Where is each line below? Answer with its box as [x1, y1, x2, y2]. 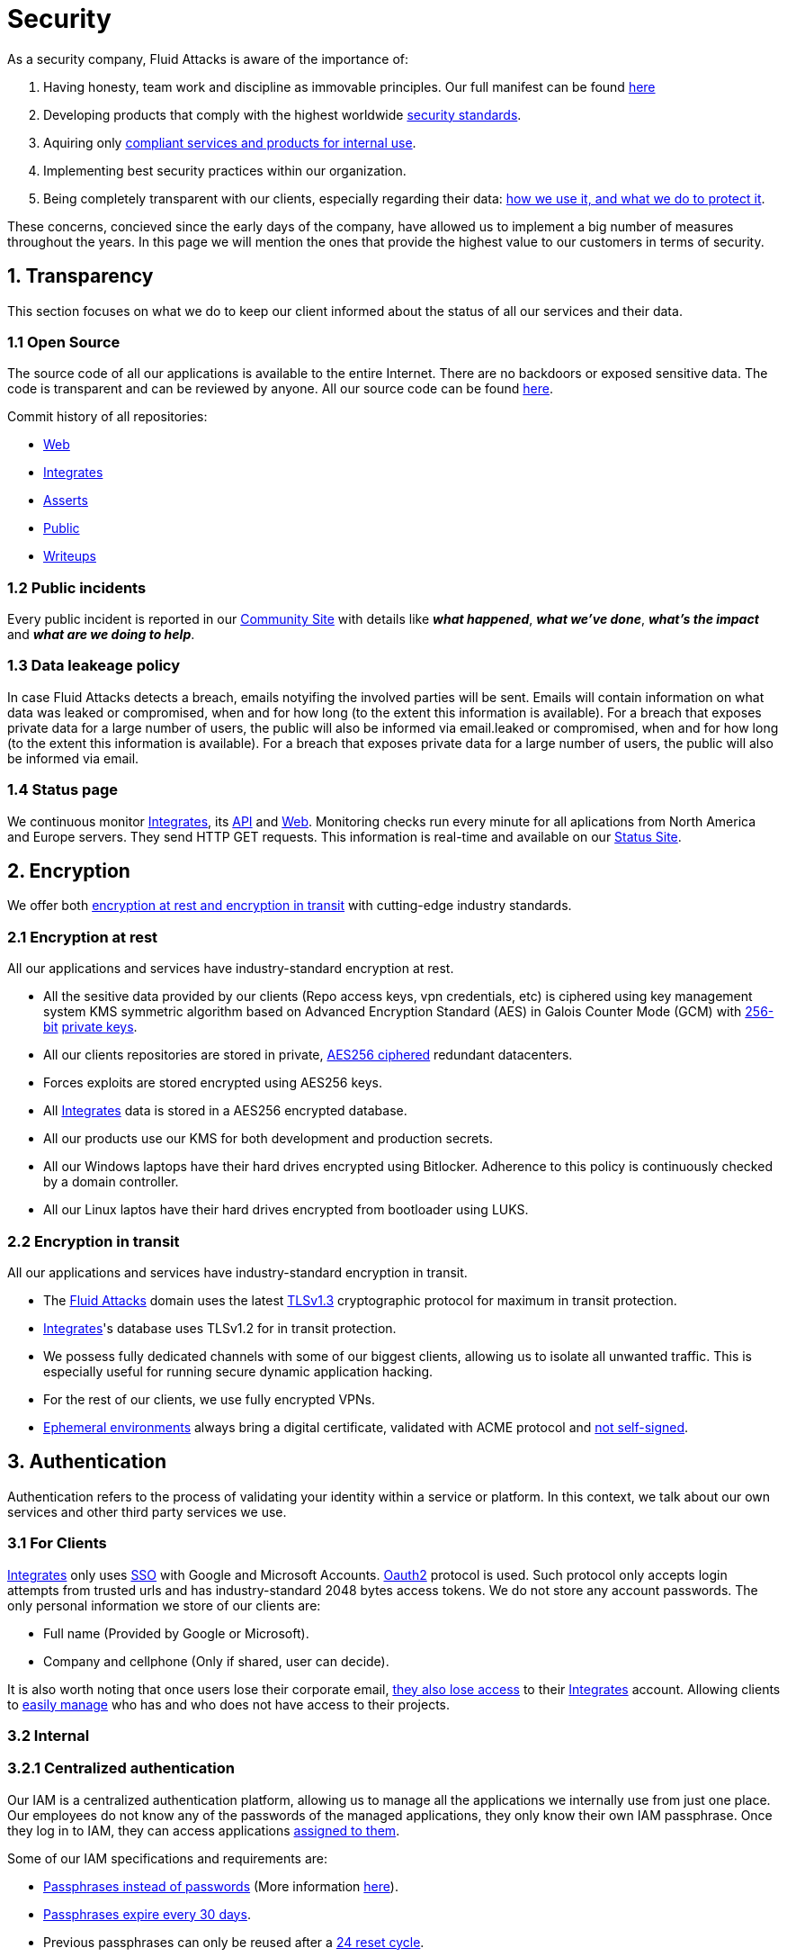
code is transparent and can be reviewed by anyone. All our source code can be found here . [7, 381, 553, 397]
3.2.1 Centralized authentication [7, 1759, 235, 1778]
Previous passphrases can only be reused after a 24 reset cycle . [43, 1934, 425, 1950]
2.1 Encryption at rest [7, 927, 158, 946]
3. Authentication [7, 1450, 167, 1474]
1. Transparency [7, 265, 154, 288]
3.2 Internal [7, 1726, 90, 1745]
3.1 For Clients [7, 1534, 107, 1553]
